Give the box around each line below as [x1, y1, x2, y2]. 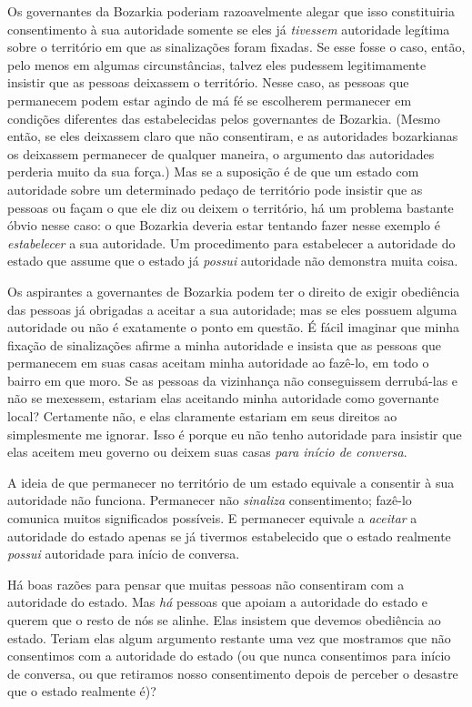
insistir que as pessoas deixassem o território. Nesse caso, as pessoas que [7, 73, 409, 92]
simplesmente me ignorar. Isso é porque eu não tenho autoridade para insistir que [7, 424, 462, 443]
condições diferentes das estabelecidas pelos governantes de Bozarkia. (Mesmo [7, 108, 441, 127]
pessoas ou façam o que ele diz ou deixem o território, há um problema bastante [7, 197, 454, 217]
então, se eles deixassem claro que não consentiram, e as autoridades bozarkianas [7, 126, 458, 146]
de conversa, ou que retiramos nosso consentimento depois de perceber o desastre [7, 663, 458, 682]
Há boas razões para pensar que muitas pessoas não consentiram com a [7, 574, 405, 593]
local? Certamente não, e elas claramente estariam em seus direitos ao [7, 407, 397, 426]
